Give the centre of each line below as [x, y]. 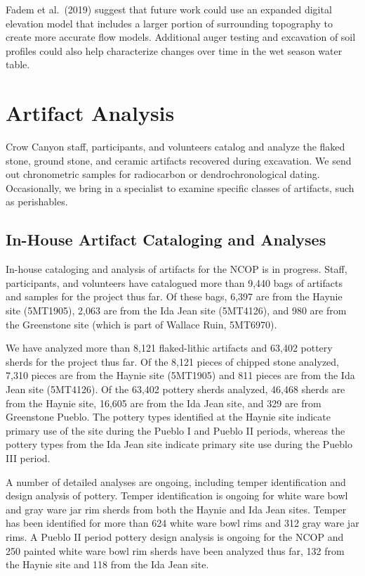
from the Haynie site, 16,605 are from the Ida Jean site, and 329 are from [164, 403]
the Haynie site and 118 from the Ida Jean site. [107, 564]
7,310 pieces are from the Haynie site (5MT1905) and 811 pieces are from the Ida [180, 375]
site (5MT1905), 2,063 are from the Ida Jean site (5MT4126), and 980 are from [176, 311]
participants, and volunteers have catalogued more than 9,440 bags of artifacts [174, 282]
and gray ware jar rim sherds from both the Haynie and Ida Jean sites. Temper [176, 509]
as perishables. [37, 201]
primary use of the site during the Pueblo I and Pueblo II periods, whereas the [175, 430]
